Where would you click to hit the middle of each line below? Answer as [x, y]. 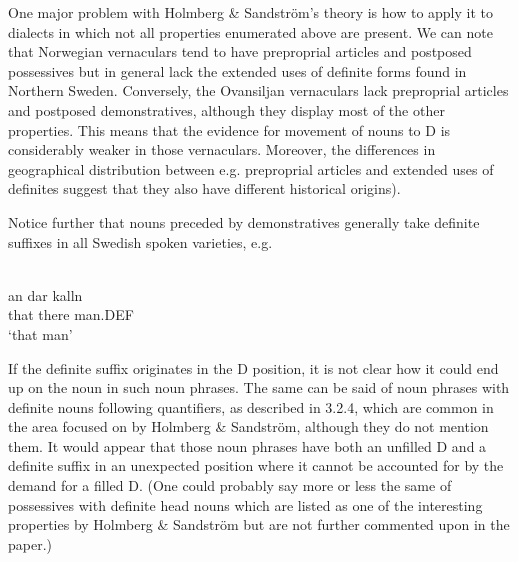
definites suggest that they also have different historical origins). [204, 188]
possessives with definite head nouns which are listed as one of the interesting [245, 504]
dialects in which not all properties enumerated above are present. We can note [250, 31]
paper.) [30, 543]
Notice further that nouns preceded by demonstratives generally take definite [244, 221]
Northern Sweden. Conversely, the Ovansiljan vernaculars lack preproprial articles [258, 90]
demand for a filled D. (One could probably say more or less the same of [230, 485]
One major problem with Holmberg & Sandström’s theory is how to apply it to [251, 12]
